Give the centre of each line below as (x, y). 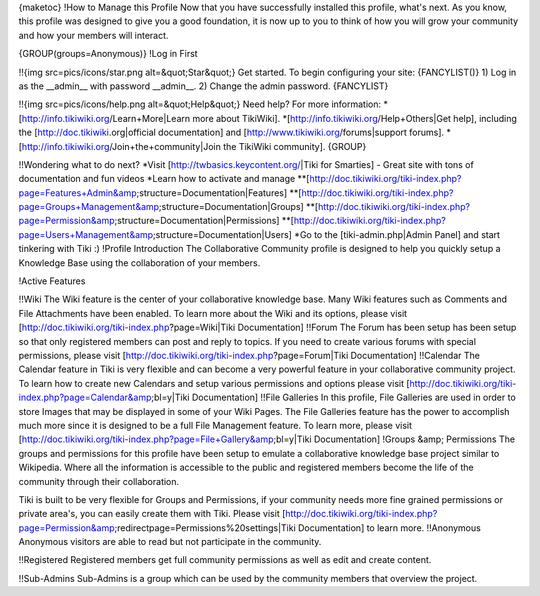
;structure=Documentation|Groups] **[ (238, 207)
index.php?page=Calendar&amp (85, 397)
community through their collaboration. (99, 481)
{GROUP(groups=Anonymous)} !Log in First (108, 54)
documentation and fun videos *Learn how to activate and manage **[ (164, 179)
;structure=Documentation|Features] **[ (219, 192)
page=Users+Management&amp (86, 234)
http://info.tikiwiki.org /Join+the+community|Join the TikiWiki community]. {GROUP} (194, 146)
